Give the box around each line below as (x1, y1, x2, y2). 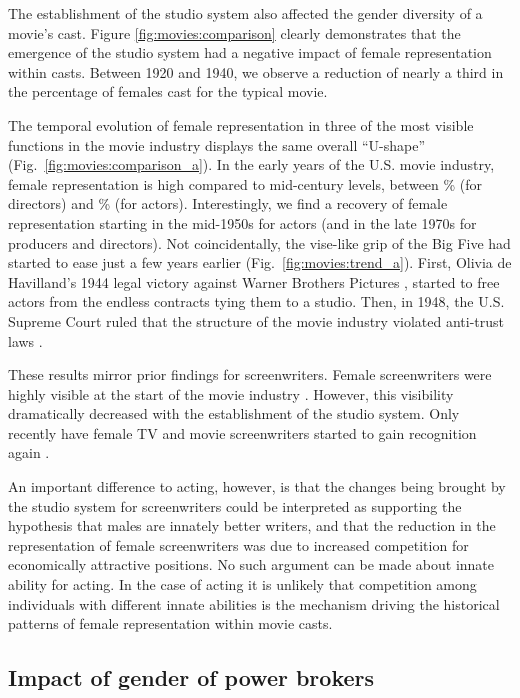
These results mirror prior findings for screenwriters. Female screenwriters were (8, 364, 492, 385)
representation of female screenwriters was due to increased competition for (8, 534, 469, 555)
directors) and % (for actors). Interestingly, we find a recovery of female (8, 193, 448, 214)
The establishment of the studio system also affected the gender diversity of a (8, 3, 483, 23)
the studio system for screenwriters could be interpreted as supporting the (8, 495, 462, 516)
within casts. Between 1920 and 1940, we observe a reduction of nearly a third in (8, 61, 504, 82)
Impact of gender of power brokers (8, 662, 375, 693)
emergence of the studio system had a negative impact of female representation (8, 42, 492, 63)
